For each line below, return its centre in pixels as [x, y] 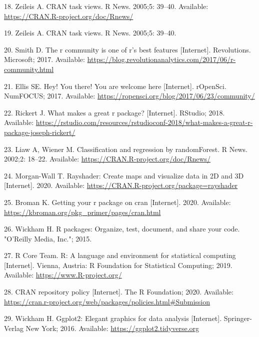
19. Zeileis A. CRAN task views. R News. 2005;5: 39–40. [90, 33]
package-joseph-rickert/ [40, 132]
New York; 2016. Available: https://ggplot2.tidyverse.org [112, 328]
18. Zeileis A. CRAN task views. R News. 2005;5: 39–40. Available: [106, 6]
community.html [29, 69]
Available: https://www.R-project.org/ [63, 275]
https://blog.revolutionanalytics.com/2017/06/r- [161, 59]
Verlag [14, 328]
